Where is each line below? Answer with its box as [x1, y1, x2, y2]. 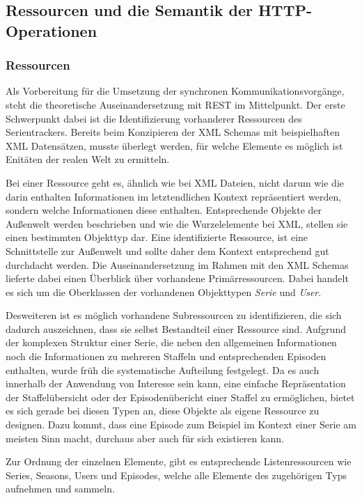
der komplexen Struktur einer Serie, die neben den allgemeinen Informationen [6, 335, 337, 350]
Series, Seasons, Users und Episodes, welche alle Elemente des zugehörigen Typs [6, 467, 347, 482]
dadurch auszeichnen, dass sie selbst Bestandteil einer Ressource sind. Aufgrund [6, 321, 346, 336]
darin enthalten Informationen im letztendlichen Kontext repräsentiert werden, [6, 189, 342, 203]
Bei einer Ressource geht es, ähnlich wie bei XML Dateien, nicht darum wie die [6, 175, 345, 189]
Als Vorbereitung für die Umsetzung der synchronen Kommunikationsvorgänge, [6, 84, 345, 98]
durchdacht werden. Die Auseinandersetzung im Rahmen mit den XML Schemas [6, 257, 349, 272]
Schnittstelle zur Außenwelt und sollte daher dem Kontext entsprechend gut [6, 243, 329, 258]
